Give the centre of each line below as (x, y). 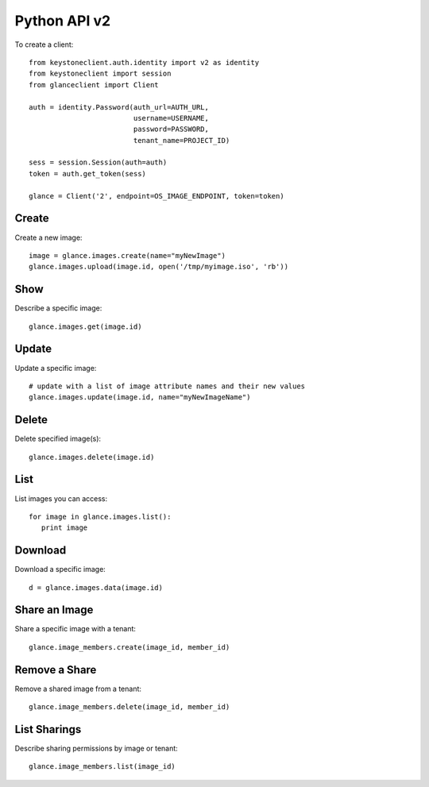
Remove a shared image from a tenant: (78, 689)
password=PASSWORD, (171, 129)
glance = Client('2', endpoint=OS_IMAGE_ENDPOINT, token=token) (157, 196)
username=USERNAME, (171, 118)
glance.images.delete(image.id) (92, 457)
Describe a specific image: (58, 308)
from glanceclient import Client (94, 85)
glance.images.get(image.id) (85, 326)
